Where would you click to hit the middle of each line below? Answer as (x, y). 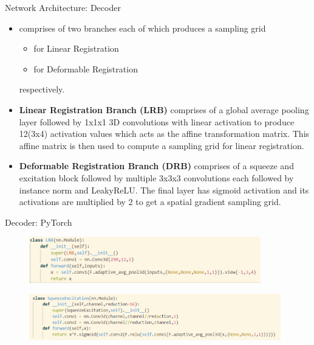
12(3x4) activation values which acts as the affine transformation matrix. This (164, 134)
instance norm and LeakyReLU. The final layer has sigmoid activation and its (164, 190)
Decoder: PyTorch (39, 222)
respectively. (42, 89)
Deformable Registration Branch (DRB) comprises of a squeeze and (156, 166)
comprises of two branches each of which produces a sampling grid (142, 28)
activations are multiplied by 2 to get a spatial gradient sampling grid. (150, 202)
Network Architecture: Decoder (63, 7)
